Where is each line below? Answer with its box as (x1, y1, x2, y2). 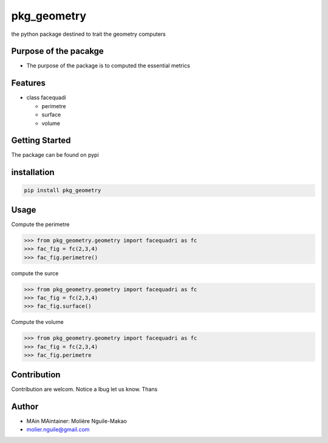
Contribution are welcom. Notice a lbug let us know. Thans (11, 385, 158, 393)
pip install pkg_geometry (24, 187, 101, 194)
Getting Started (11, 136, 71, 146)
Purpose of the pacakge (11, 46, 104, 57)
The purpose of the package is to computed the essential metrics (26, 62, 191, 69)
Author (11, 401, 39, 411)
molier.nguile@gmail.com (26, 426, 90, 433)
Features (11, 78, 46, 88)
